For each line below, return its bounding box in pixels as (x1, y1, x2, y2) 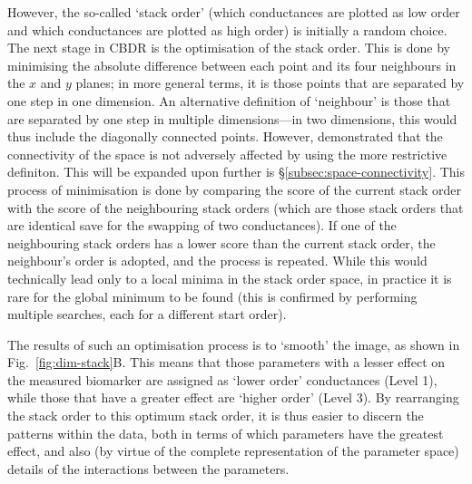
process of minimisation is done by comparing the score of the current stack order (7, 179, 462, 198)
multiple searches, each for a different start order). (7, 305, 287, 324)
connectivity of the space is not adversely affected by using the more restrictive (7, 144, 447, 163)
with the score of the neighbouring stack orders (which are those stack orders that (7, 198, 464, 217)
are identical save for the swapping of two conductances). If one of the (7, 216, 397, 235)
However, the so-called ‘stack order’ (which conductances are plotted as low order (7, 3, 460, 21)
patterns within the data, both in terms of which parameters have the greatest (7, 423, 444, 442)
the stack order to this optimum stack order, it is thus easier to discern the (7, 406, 424, 425)
